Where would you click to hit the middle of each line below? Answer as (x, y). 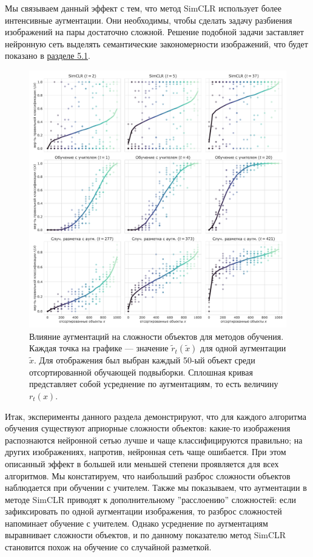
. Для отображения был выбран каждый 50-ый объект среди (145, 360)
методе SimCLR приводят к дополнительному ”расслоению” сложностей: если (151, 499)
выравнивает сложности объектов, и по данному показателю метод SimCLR (146, 535)
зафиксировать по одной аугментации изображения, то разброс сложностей (143, 511)
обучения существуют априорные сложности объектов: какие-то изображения (148, 428)
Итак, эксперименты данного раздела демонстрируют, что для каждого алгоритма (156, 416)
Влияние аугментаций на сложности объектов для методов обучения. (156, 336)
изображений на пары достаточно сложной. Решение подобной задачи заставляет (154, 32)
